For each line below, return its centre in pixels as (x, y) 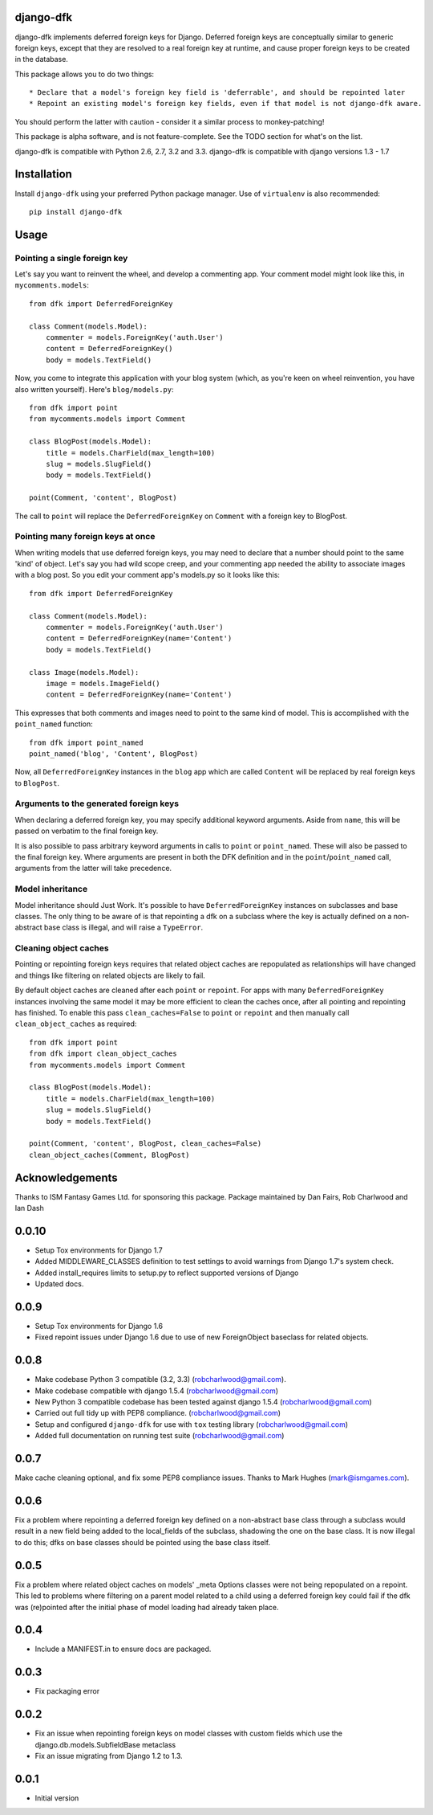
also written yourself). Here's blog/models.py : (94, 389)
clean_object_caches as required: (76, 1024)
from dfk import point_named (86, 742)
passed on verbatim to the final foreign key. (87, 831)
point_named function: (54, 724)
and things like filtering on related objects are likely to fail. (110, 975)
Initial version (57, 1798)
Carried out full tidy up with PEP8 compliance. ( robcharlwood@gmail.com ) (158, 1413)
